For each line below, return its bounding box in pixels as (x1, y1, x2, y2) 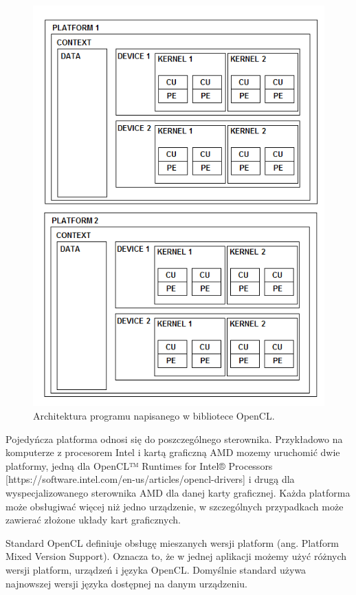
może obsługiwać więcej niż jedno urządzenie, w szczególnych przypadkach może (5, 499, 344, 513)
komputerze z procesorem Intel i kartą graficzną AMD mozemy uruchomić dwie (5, 445, 340, 459)
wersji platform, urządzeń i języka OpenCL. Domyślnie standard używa (5, 562, 307, 576)
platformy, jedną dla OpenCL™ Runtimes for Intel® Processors (5, 458, 273, 473)
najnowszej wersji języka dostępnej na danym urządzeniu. (5, 576, 247, 590)
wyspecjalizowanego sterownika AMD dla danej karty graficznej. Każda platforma (5, 485, 351, 499)
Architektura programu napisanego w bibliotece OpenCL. (33, 408, 275, 422)
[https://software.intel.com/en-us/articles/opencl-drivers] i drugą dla (5, 472, 295, 486)
